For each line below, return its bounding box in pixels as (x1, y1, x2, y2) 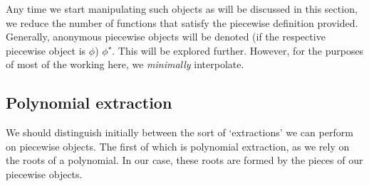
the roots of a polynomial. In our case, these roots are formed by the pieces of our (6, 153, 363, 168)
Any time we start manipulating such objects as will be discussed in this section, (6, 1, 358, 16)
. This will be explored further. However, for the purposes (112, 43, 364, 58)
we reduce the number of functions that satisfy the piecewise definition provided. (6, 15, 358, 30)
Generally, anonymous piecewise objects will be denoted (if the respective (6, 29, 326, 44)
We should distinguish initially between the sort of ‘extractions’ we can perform (6, 125, 353, 140)
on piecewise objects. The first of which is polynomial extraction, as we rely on (6, 138, 350, 153)
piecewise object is (6, 43, 86, 58)
